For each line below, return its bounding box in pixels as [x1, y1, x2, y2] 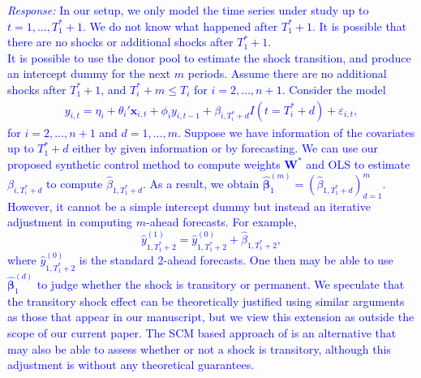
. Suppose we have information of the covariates [177, 123, 415, 140]
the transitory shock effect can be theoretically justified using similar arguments [7, 292, 405, 309]
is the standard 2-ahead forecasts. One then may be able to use [79, 251, 393, 268]
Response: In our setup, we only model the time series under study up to [7, 2, 369, 18]
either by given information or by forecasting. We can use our [72, 140, 379, 157]
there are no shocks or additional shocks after [7, 33, 234, 50]
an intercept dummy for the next [7, 65, 171, 82]
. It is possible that [311, 17, 407, 34]
